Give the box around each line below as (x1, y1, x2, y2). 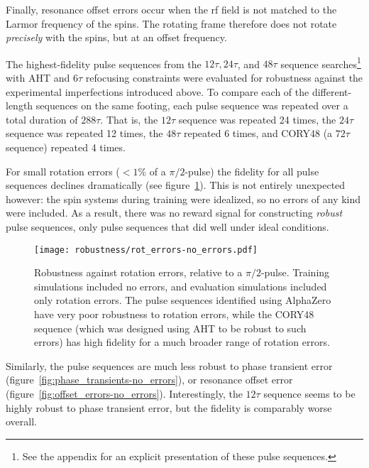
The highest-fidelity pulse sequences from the (6, 56, 202, 71)
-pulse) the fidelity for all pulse (184, 163, 319, 178)
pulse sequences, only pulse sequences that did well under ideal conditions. (6, 219, 329, 234)
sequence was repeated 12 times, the (6, 126, 163, 141)
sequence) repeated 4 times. (6, 140, 126, 154)
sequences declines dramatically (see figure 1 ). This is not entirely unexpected (6, 178, 346, 192)
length (6, 98, 33, 113)
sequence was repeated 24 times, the (178, 111, 336, 126)
